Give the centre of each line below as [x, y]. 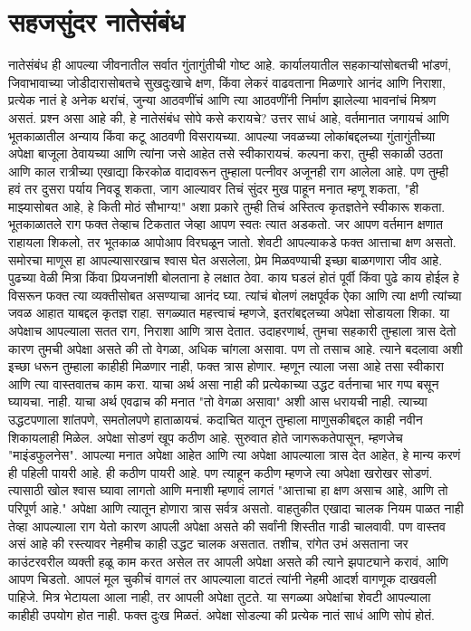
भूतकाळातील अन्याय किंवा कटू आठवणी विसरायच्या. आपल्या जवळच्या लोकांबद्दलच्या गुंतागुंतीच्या [222, 135]
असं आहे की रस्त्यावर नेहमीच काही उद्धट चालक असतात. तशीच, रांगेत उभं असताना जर [208, 544]
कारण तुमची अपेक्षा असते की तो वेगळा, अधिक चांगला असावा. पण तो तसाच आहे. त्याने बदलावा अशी [235, 348]
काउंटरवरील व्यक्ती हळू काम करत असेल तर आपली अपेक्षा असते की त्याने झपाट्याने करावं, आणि [228, 561]
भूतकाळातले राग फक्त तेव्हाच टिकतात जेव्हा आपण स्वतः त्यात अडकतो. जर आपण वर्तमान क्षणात [226, 224]
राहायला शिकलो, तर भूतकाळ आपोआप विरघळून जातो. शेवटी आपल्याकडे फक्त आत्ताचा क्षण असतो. [232, 242]
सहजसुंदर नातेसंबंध [96, 21]
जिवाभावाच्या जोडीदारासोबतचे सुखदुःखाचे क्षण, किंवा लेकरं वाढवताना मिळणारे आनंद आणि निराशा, [227, 82]
